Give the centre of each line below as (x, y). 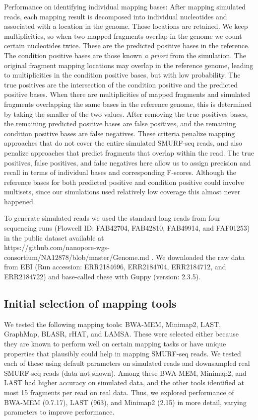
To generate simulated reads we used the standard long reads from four (112, 218)
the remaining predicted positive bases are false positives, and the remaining (120, 124)
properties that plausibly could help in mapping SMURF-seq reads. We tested (123, 353)
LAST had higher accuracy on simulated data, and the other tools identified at (124, 382)
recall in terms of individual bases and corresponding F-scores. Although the (120, 172)
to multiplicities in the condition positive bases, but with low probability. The (122, 75)
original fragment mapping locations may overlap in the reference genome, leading (129, 65)
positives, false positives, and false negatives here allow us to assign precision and (128, 162)
